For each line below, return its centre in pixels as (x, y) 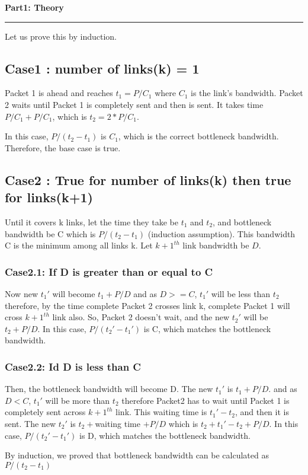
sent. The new (31, 423)
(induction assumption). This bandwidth (222, 233)
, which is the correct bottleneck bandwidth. (198, 136)
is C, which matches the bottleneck (207, 328)
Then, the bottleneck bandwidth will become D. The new (109, 389)
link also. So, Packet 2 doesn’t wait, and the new (141, 317)
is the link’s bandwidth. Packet (247, 93)
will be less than (241, 293)
